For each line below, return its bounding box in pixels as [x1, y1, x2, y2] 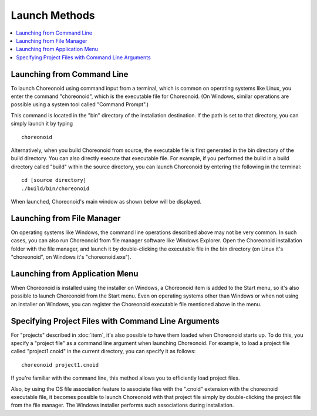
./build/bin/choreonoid [21, 185, 90, 192]
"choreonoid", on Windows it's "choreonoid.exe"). [11, 253, 131, 261]
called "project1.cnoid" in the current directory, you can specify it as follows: [11, 348, 196, 355]
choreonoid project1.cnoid [21, 361, 99, 368]
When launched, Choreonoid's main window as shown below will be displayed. [11, 198, 202, 205]
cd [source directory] [21, 177, 87, 184]
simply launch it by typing [11, 120, 73, 127]
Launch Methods [11, 9, 95, 22]
